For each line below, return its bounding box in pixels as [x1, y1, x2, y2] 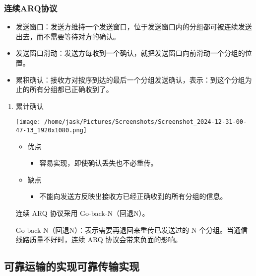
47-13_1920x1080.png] [15, 127, 87, 134]
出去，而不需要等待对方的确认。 [15, 31, 120, 41]
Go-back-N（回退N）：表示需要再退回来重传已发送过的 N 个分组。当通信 [15, 224, 248, 235]
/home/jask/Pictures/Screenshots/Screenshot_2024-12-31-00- [44, 118, 247, 126]
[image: [15, 118, 41, 126]
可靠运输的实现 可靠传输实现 [4, 259, 139, 274]
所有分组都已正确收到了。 [29, 84, 113, 94]
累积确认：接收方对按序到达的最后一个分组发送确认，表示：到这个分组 [15, 74, 245, 85]
